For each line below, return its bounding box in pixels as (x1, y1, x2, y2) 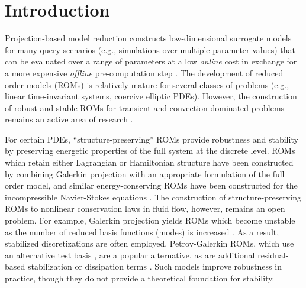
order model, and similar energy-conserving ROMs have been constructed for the (5, 179, 298, 192)
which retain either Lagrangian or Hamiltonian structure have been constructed (5, 156, 294, 169)
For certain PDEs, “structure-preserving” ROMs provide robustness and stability (5, 132, 298, 145)
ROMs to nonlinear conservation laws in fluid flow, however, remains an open (5, 202, 285, 215)
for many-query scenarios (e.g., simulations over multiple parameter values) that (5, 43, 295, 56)
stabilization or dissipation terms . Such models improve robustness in (27, 260, 282, 273)
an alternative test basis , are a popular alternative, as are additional (5, 248, 255, 261)
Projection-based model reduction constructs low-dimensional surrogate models (5, 32, 292, 44)
